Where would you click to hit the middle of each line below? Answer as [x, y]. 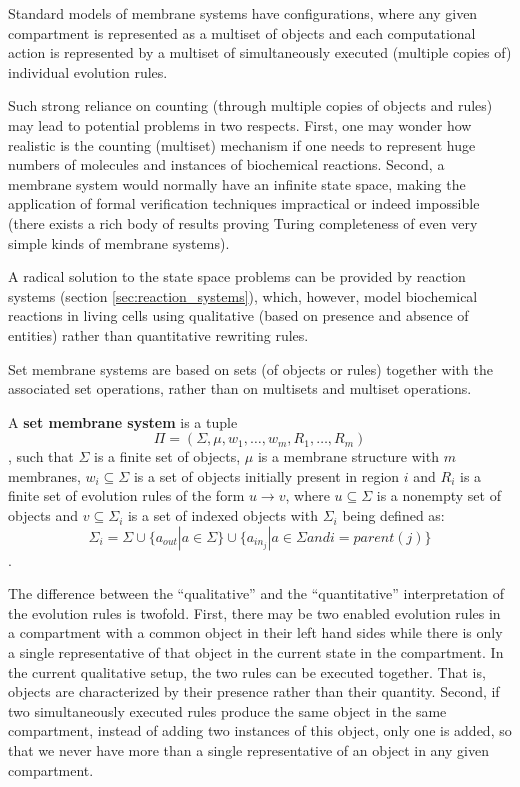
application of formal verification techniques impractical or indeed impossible [244, 203]
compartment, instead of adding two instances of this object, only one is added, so [260, 730]
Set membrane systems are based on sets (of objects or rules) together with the [250, 368]
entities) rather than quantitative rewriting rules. [158, 334]
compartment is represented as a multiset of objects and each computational [242, 32]
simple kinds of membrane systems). [119, 242]
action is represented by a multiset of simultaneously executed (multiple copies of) [260, 52]
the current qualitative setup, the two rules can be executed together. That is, [247, 671]
